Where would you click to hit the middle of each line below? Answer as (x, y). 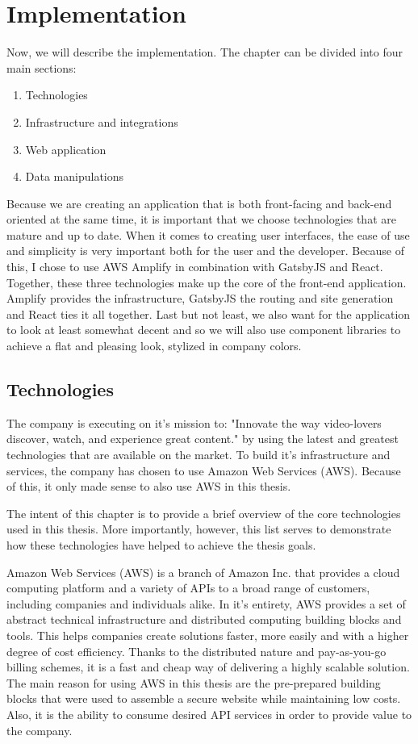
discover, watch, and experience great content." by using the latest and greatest (203, 439)
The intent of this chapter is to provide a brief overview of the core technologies (204, 513)
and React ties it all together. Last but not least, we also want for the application (209, 313)
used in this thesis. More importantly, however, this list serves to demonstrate (199, 529)
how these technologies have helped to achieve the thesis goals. (161, 544)
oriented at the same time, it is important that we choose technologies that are (201, 219)
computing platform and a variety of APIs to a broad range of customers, (188, 588)
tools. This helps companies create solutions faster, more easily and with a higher (208, 635)
